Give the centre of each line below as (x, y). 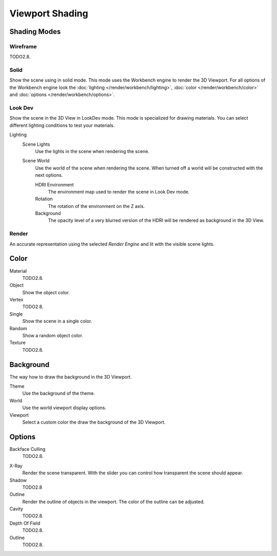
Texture (17, 343)
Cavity (16, 509)
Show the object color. (46, 292)
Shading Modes (35, 32)
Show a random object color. (53, 336)
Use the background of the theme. (58, 393)
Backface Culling (27, 449)
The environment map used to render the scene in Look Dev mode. (119, 191)
